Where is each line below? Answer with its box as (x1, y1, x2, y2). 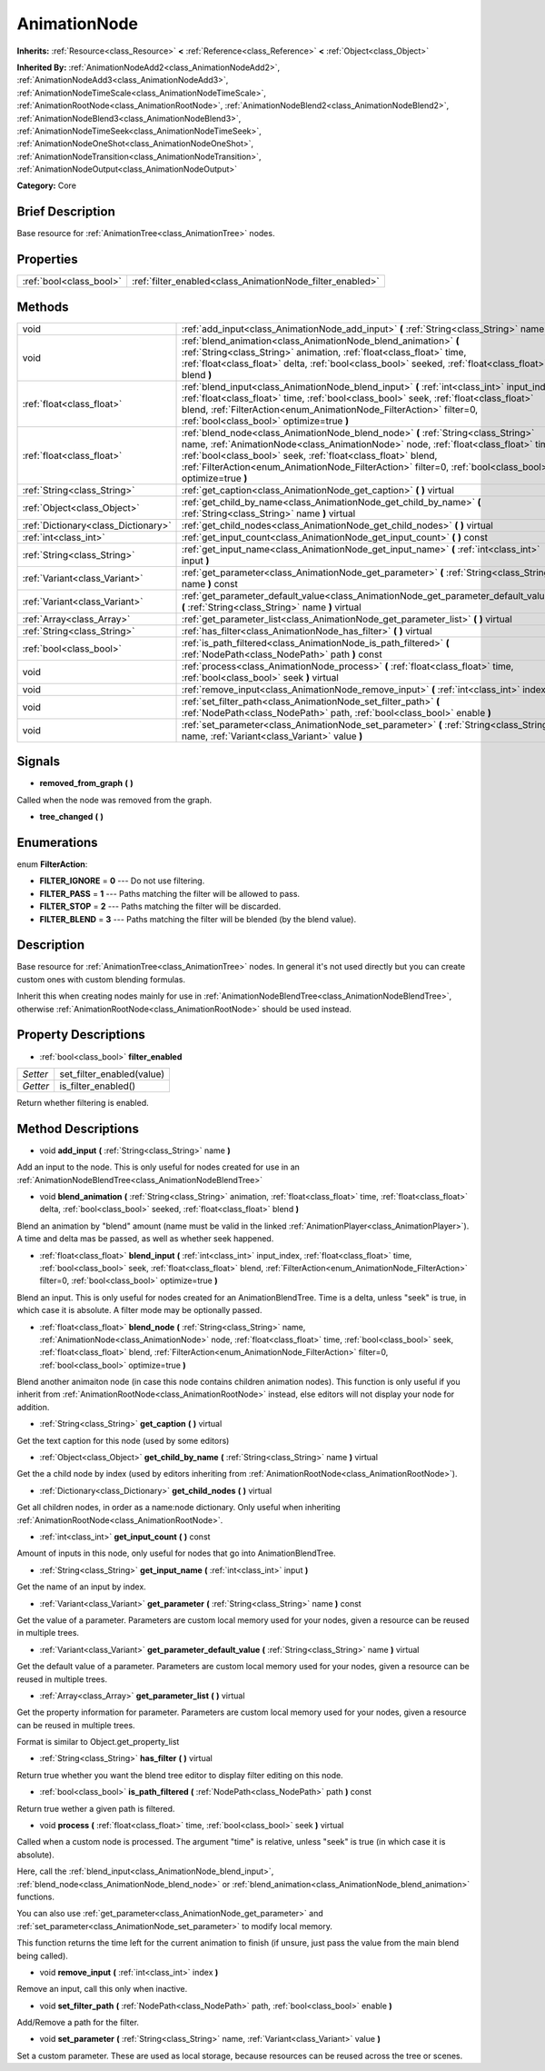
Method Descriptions (16, 1120, 140, 1136)
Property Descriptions (16, 1027, 145, 1042)
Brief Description (16, 204, 115, 220)
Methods (16, 299, 69, 314)
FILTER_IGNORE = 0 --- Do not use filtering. (39, 875, 205, 886)
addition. (16, 1401, 50, 1412)
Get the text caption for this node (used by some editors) (16, 1435, 230, 1446)
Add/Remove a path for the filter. (16, 2017, 140, 2028)
